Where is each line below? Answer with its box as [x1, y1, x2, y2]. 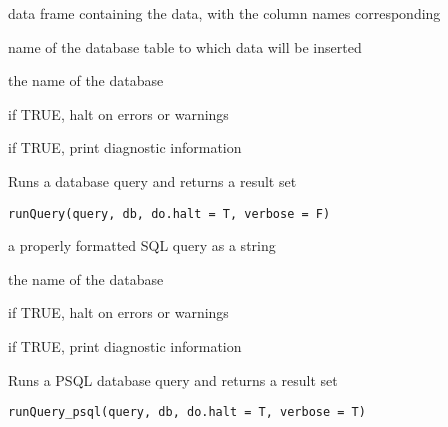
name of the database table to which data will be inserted [8, 36, 362, 57]
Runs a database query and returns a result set [8, 170, 297, 191]
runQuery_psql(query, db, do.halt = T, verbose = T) [8, 405, 366, 420]
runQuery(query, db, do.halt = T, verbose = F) [8, 206, 331, 221]
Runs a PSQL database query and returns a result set [8, 369, 338, 390]
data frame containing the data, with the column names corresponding [8, 3, 441, 23]
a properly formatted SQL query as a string [8, 235, 276, 256]
